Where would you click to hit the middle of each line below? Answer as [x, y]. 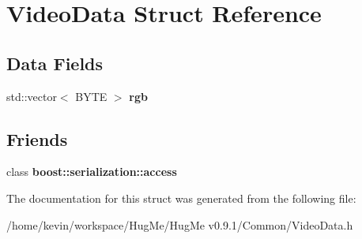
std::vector [32, 96]
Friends [37, 138]
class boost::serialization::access [92, 172]
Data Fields [55, 63]
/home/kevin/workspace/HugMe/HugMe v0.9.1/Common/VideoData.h [180, 224]
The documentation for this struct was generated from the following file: [181, 198]
